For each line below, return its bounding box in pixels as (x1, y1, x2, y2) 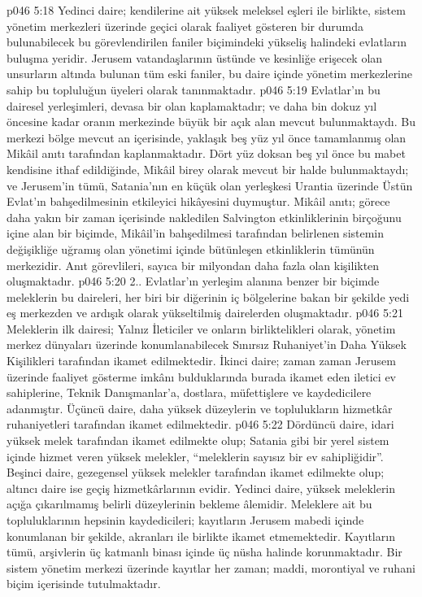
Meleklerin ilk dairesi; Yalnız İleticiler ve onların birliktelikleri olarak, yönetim (7, 320, 396, 337)
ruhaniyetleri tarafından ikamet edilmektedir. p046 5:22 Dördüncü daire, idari (7, 416, 394, 433)
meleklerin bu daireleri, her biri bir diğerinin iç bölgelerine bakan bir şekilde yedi (7, 288, 410, 305)
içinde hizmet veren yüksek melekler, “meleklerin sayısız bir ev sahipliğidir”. (7, 447, 384, 464)
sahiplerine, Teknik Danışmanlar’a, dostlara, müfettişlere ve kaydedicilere (7, 384, 372, 401)
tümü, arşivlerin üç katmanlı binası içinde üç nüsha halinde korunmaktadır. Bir (7, 543, 402, 560)
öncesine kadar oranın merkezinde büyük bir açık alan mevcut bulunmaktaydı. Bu (7, 113, 415, 130)
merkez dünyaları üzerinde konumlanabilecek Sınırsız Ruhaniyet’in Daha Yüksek (7, 336, 407, 353)
